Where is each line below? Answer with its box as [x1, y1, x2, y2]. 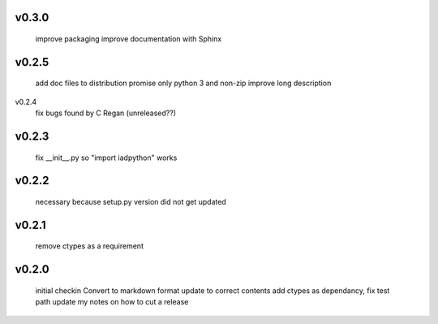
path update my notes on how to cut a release [35, 297, 189, 307]
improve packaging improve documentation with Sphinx [35, 34, 222, 44]
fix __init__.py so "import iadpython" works [35, 153, 178, 162]
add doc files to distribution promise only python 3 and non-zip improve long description [35, 78, 332, 89]
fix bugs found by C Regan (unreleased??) [35, 108, 176, 118]
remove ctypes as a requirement [35, 241, 144, 251]
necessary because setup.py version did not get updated [35, 197, 226, 207]
